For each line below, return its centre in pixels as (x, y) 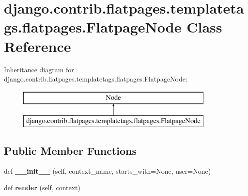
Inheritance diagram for (39, 69)
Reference (38, 46)
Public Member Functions (70, 151)
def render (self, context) (42, 187)
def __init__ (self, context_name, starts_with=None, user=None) (108, 171)
